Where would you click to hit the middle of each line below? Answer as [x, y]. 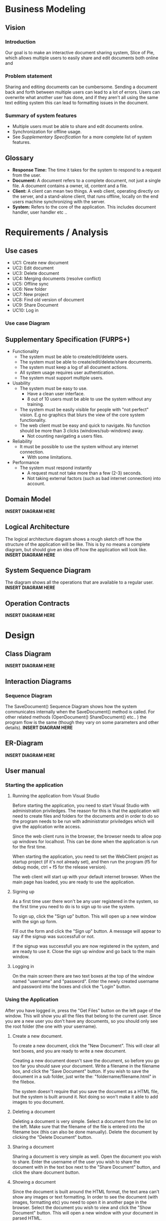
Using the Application [32, 999]
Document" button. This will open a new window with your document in [85, 1213]
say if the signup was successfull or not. [54, 937]
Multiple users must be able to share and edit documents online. [78, 126]
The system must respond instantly [55, 468]
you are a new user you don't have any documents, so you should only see [82, 1021]
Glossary [19, 158]
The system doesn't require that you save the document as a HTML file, [85, 1091]
